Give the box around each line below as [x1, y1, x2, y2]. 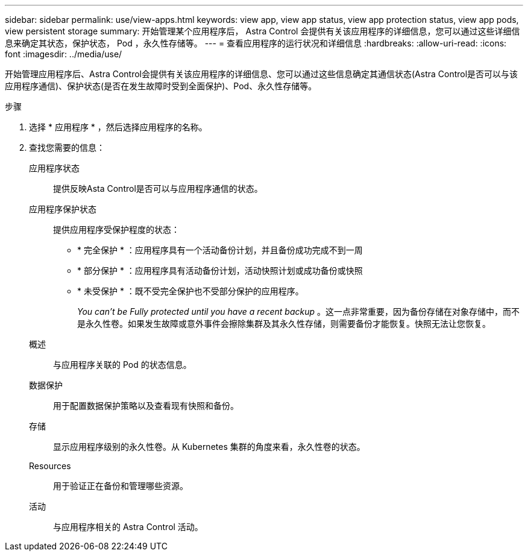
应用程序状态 [29, 163, 80, 173]
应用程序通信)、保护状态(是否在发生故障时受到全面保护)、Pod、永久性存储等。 [5, 81, 317, 91]
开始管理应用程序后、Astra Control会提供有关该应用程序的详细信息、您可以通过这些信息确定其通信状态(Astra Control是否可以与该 [5, 69, 518, 79]
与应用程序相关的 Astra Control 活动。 [53, 522, 203, 532]
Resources [29, 461, 71, 471]
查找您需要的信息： [29, 142, 105, 153]
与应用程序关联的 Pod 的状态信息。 [53, 359, 192, 370]
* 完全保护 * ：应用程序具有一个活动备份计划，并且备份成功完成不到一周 [77, 245, 363, 255]
